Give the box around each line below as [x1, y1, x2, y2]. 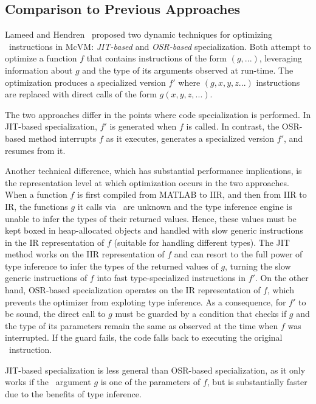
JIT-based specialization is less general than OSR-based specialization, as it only [5, 363, 306, 376]
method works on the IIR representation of [5, 248, 165, 260]
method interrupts [28, 131, 97, 144]
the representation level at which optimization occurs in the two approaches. [5, 176, 289, 189]
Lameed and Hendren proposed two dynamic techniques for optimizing [5, 28, 272, 41]
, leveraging [259, 52, 302, 64]
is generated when [109, 120, 177, 133]
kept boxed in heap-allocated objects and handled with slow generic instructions [5, 224, 303, 237]
